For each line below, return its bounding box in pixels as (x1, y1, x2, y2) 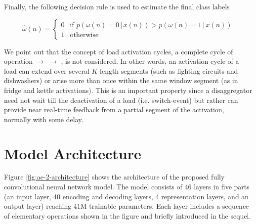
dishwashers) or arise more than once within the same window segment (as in (4, 75, 238, 86)
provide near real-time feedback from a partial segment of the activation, (4, 104, 224, 115)
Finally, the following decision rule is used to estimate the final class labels (4, 1, 230, 11)
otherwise (70, 31, 99, 39)
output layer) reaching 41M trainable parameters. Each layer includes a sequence (4, 201, 249, 211)
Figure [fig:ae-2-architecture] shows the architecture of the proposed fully (4, 172, 225, 182)
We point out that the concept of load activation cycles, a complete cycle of (4, 46, 233, 56)
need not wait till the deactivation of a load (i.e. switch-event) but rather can (4, 94, 238, 105)
